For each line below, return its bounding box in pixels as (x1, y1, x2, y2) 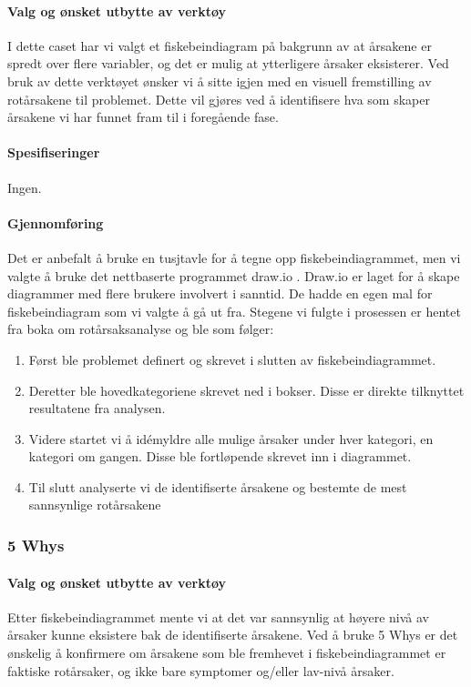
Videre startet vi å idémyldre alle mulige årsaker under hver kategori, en (28, 429, 434, 448)
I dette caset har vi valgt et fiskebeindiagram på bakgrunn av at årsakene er (7, 35, 432, 55)
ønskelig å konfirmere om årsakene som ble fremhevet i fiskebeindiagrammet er (7, 642, 446, 662)
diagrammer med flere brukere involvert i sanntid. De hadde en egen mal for (7, 284, 433, 303)
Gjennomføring (7, 213, 104, 232)
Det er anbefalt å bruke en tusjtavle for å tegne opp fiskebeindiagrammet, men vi (7, 248, 461, 267)
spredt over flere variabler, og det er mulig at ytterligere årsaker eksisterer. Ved (7, 54, 449, 73)
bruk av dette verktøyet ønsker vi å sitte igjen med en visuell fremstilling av (7, 71, 432, 90)
